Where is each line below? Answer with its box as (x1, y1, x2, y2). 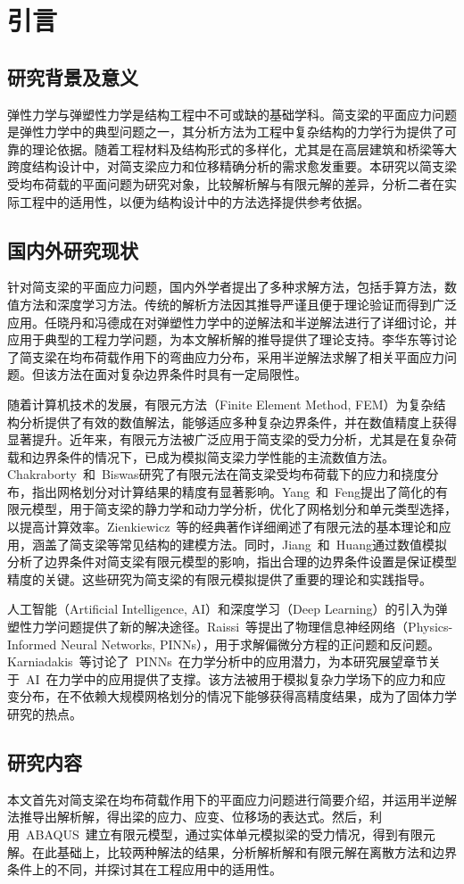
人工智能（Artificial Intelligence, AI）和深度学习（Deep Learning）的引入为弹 (7, 599, 448, 618)
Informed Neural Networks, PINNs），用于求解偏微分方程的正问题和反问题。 (7, 634, 441, 653)
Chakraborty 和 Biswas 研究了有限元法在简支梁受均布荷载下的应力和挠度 (7, 465, 427, 483)
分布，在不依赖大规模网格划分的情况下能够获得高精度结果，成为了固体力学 (19, 687, 457, 706)
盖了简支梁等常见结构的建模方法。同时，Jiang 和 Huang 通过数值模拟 (44, 534, 447, 553)
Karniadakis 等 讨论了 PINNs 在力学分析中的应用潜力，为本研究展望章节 (7, 652, 428, 671)
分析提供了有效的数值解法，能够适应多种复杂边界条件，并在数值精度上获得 (19, 412, 457, 431)
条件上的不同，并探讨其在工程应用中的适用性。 (7, 860, 282, 879)
